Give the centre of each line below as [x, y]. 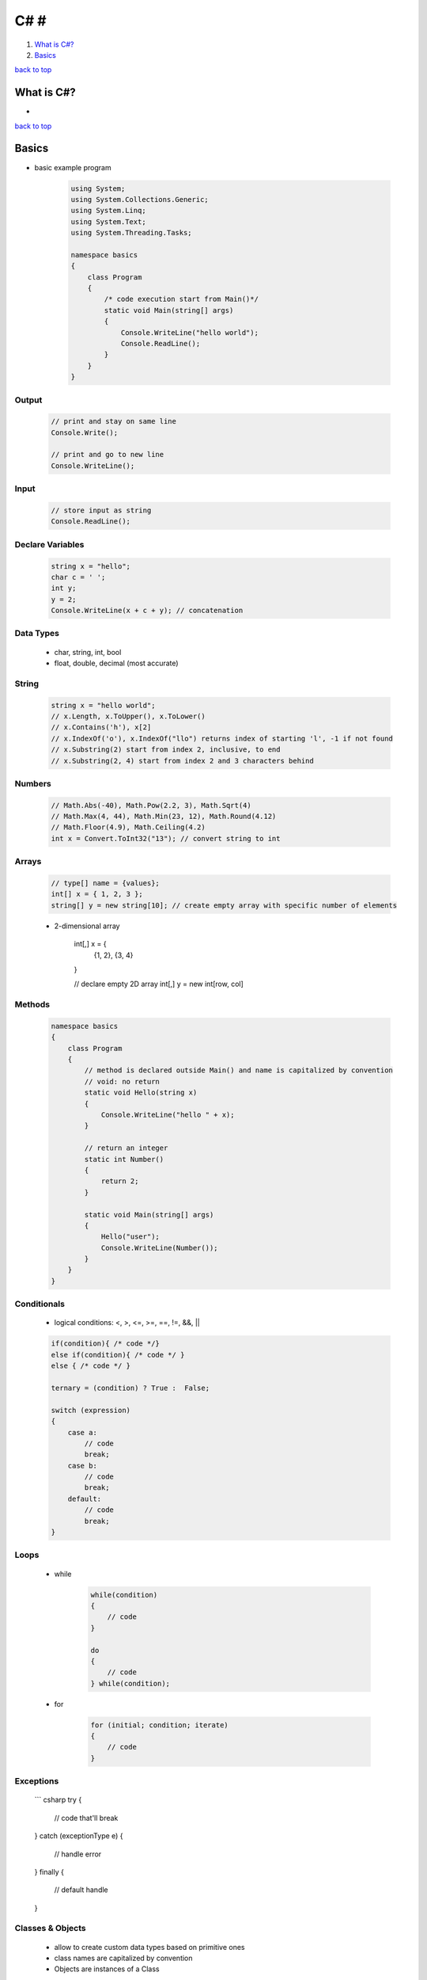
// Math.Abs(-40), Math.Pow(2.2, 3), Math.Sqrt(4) [151, 805]
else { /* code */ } [91, 1366]
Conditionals [40, 1304]
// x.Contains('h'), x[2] [101, 727]
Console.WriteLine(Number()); [159, 1248]
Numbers [33, 783]
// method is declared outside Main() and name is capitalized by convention [238, 1070]
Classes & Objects [50, 1929]
